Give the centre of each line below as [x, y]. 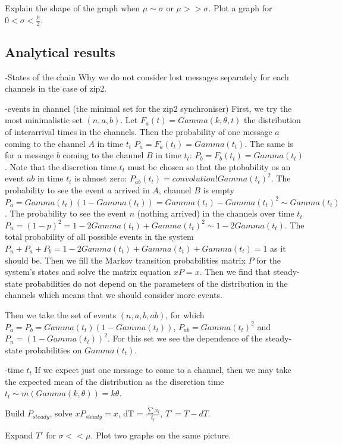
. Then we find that [235, 272]
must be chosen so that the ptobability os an [209, 166]
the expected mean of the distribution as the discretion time [114, 381]
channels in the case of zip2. [56, 88]
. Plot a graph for [240, 8]
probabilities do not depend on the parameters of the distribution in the [156, 283]
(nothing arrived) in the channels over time [216, 213]
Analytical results [60, 51]
